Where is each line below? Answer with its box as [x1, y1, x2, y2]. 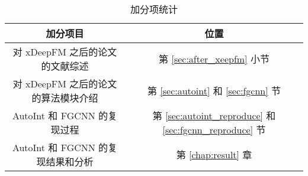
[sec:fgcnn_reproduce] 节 [162, 123, 266, 136]
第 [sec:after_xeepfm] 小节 [159, 52, 269, 66]
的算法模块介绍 [31, 91, 98, 105]
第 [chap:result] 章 [176, 148, 252, 161]
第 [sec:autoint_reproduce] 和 [152, 109, 276, 122]
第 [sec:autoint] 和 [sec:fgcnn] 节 [147, 84, 281, 97]
